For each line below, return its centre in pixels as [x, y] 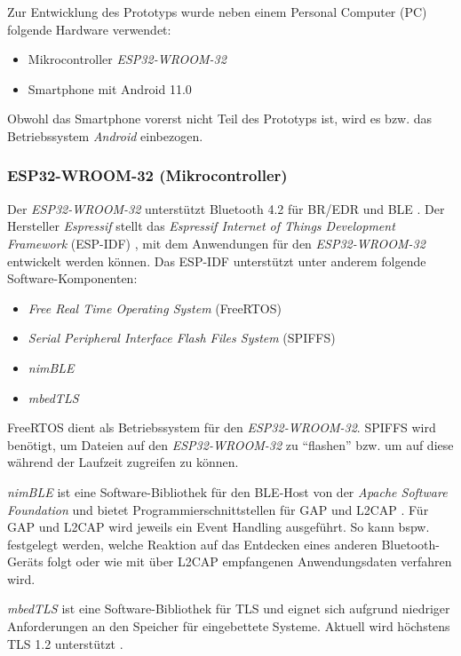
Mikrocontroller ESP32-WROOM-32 [127, 59]
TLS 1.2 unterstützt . [65, 643]
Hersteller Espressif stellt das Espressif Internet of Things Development [201, 226]
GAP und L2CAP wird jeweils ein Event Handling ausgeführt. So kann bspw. [219, 527]
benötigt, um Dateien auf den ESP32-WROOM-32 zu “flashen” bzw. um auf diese [230, 444]
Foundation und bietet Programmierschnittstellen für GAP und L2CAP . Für [218, 509]
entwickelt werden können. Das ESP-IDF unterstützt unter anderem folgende [217, 261]
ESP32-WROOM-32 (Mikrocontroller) [147, 175]
